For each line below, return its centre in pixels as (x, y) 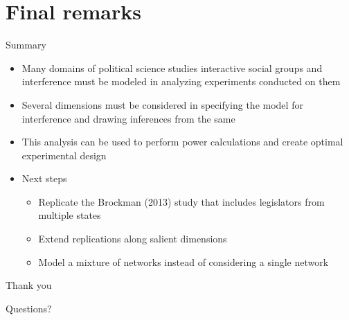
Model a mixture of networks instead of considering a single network (184, 261)
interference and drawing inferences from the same (128, 118)
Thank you (29, 285)
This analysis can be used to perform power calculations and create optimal (182, 142)
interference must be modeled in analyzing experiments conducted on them (181, 81)
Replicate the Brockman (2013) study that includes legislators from (181, 201)
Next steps (44, 178)
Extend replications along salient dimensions (133, 239)
